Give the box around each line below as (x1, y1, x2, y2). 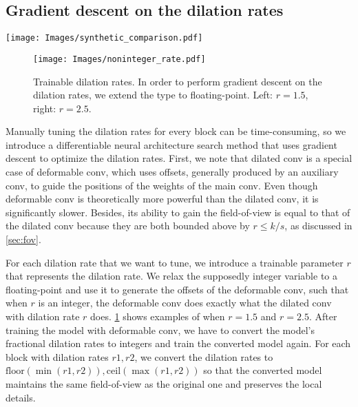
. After (308, 309, 337, 324)
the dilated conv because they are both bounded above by (6, 218, 250, 233)
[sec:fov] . (6, 232, 41, 247)
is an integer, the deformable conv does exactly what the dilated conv (38, 295, 332, 310)
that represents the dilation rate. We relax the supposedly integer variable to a (6, 269, 337, 283)
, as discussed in (284, 218, 352, 233)
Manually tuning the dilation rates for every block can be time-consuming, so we (6, 124, 346, 138)
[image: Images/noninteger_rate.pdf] (33, 54, 206, 64)
